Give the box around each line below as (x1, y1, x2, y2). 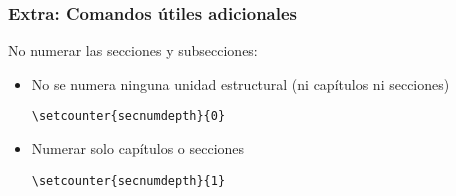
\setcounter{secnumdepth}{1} (31, 173, 226, 188)
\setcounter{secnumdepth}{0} (31, 109, 226, 124)
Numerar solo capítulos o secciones (31, 138, 245, 159)
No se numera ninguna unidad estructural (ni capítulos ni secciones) (31, 73, 450, 94)
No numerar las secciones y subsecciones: (8, 40, 258, 61)
